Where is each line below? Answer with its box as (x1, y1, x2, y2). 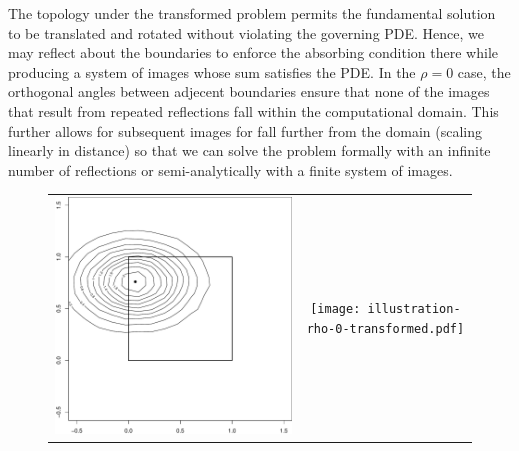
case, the (457, 61, 511, 82)
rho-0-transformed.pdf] (306, 321, 465, 336)
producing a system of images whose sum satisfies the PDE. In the (8, 61, 416, 82)
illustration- (367, 302, 461, 317)
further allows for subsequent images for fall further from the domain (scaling (8, 120, 482, 141)
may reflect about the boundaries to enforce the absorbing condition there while (8, 42, 498, 63)
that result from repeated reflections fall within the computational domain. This (8, 100, 499, 121)
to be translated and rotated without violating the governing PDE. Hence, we (8, 22, 485, 43)
